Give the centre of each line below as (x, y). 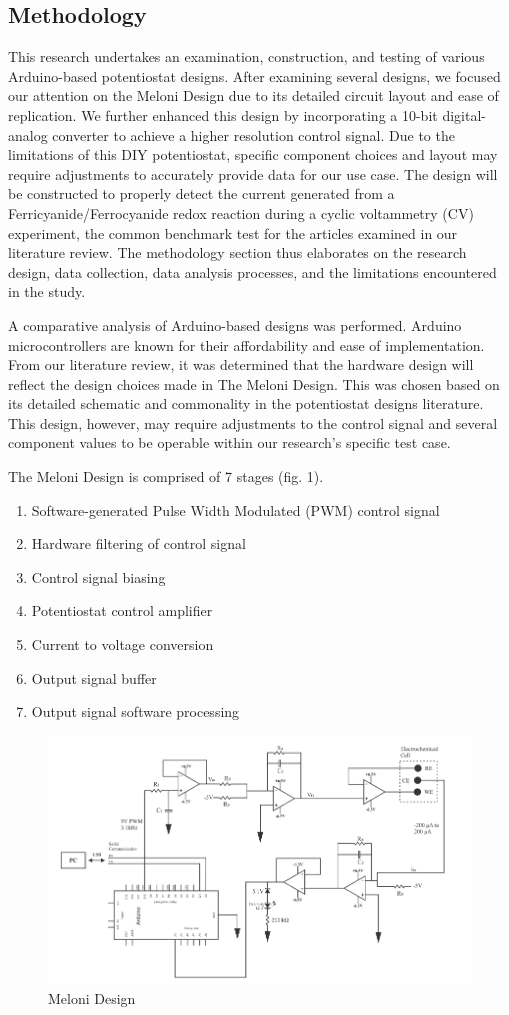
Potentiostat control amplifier (122, 610)
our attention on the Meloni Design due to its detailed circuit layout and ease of (253, 95)
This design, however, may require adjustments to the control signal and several (253, 422)
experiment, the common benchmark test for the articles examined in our (233, 232)
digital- (464, 114)
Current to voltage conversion (122, 644)
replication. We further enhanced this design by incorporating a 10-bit (223, 114)
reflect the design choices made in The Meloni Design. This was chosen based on (254, 383)
